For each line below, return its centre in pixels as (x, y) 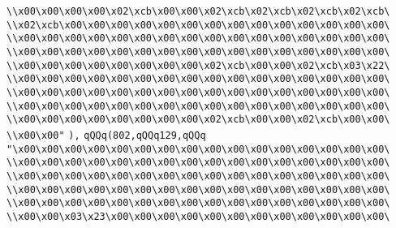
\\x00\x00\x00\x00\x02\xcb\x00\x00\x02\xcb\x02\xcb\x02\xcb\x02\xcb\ (198, 11)
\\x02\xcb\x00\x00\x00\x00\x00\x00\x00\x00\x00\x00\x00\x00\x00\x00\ (198, 25)
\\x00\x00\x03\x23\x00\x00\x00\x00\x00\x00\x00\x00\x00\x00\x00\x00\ (198, 216)
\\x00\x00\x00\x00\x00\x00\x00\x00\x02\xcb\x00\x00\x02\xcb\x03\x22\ (198, 65)
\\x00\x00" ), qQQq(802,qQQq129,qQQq (106, 135)
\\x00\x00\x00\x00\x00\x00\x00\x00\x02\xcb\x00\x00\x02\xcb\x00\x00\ (198, 120)
